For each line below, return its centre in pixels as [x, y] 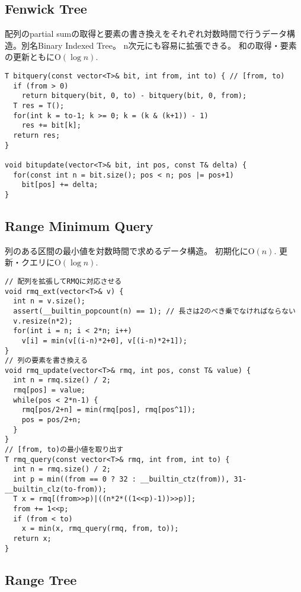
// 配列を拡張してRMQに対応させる [63, 281]
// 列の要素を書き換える [47, 361]
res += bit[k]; [51, 126]
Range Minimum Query [79, 225]
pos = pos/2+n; [51, 420]
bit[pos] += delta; [60, 185]
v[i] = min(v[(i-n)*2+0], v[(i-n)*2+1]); [104, 341]
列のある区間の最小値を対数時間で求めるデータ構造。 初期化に [127, 250]
